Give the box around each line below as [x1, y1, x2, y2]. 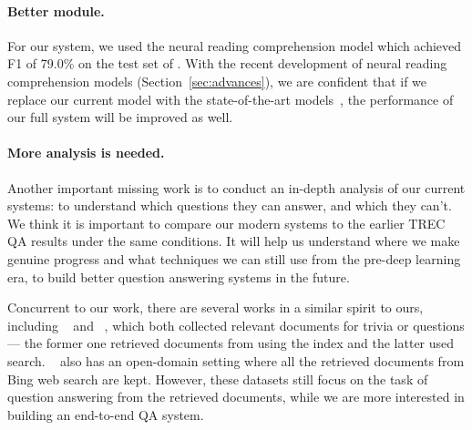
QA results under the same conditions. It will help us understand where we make [7, 231, 460, 251]
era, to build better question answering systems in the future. [7, 267, 350, 286]
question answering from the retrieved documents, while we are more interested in [7, 387, 465, 406]
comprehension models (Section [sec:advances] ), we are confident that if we [7, 71, 427, 90]
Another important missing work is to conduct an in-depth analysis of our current [7, 178, 466, 197]
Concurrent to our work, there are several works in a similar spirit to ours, [7, 298, 424, 317]
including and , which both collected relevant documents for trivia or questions [7, 315, 465, 334]
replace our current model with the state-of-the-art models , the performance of [7, 89, 454, 108]
